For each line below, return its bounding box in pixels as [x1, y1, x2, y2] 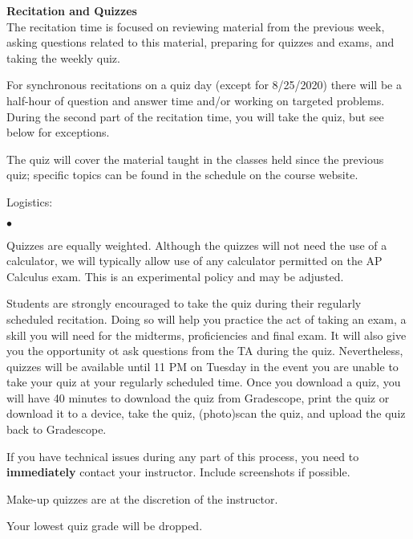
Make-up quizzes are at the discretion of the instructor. [6, 490, 278, 507]
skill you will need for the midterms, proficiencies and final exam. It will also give [6, 326, 407, 343]
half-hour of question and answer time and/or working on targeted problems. [6, 92, 385, 108]
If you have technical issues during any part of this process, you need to [6, 447, 359, 464]
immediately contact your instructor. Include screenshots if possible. [6, 463, 350, 480]
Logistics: [6, 193, 53, 210]
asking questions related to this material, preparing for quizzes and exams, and [6, 34, 395, 51]
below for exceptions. [6, 124, 110, 141]
